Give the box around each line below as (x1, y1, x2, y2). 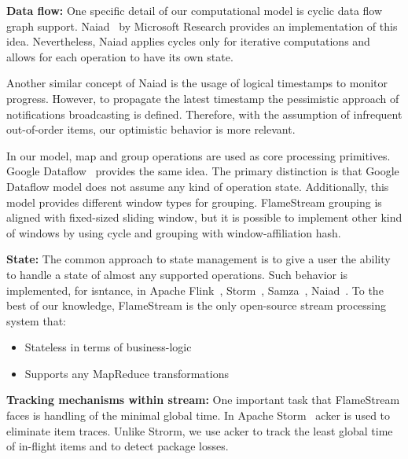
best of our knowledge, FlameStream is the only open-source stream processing (6, 297, 387, 314)
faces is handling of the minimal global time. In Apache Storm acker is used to (6, 407, 391, 424)
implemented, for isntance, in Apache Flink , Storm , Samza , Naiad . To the (6, 281, 384, 298)
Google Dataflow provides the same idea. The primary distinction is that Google (6, 163, 399, 179)
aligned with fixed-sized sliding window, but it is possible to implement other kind (6, 209, 402, 226)
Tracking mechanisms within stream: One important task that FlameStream (6, 391, 400, 408)
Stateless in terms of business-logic (24, 339, 192, 355)
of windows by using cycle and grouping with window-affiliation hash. (6, 224, 341, 241)
